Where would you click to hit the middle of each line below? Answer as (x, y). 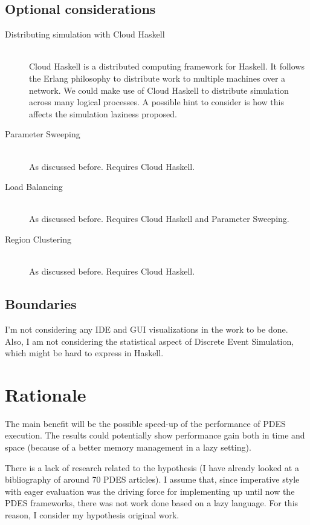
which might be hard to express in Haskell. (84, 353)
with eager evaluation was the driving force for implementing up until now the (150, 491)
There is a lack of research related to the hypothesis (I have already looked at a (152, 467)
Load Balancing (34, 187)
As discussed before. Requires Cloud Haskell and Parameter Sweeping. (159, 219)
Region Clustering (38, 239)
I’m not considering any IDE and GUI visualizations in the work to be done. (147, 329)
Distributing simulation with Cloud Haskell (85, 34)
